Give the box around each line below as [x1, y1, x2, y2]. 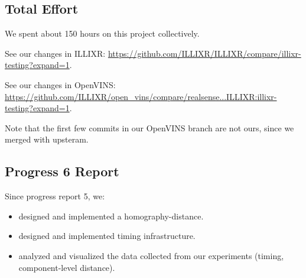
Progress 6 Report [5, 162, 119, 180]
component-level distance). [18, 261, 115, 273]
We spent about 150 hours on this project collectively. [5, 27, 200, 40]
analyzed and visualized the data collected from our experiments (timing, [18, 249, 284, 261]
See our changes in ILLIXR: [5, 47, 106, 59]
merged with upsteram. [5, 133, 89, 146]
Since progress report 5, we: [5, 190, 105, 202]
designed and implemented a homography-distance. [18, 209, 204, 222]
